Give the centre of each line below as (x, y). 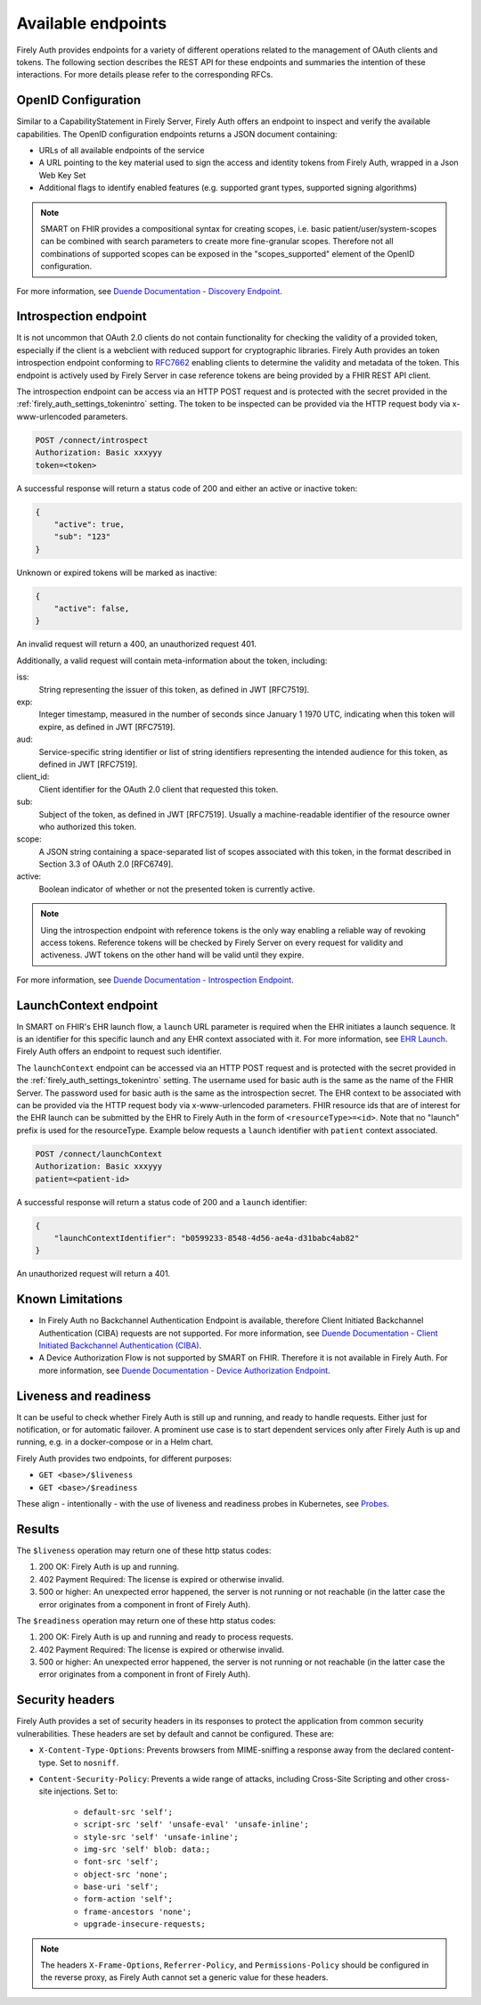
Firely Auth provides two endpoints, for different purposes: (124, 1459)
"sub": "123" (82, 537)
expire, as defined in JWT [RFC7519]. (107, 727)
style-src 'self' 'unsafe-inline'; (161, 1837)
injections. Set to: (86, 1791)
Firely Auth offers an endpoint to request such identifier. (119, 1051)
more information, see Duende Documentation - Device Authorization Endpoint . (184, 1370)
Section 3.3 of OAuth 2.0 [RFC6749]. (106, 864)
